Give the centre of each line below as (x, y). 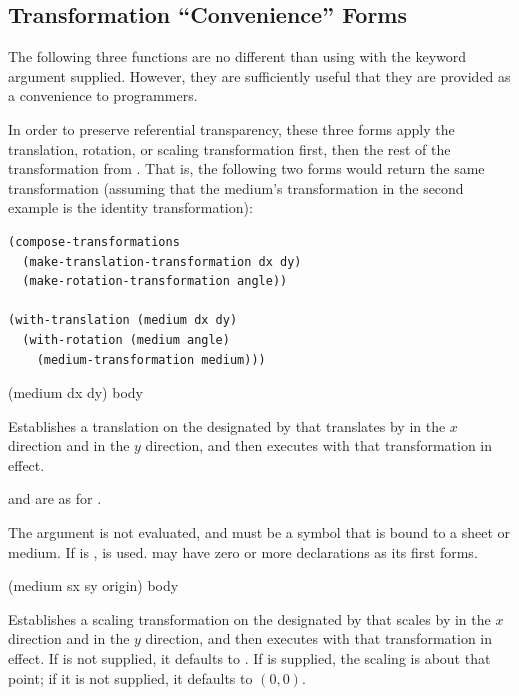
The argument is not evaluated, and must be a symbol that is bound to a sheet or (259, 532)
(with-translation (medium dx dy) (123, 320)
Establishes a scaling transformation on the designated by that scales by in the (249, 618)
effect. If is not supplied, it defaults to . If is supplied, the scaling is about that (249, 658)
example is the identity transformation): (130, 207)
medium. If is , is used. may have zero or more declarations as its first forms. (243, 551)
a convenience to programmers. (103, 95)
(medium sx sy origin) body (93, 585)
